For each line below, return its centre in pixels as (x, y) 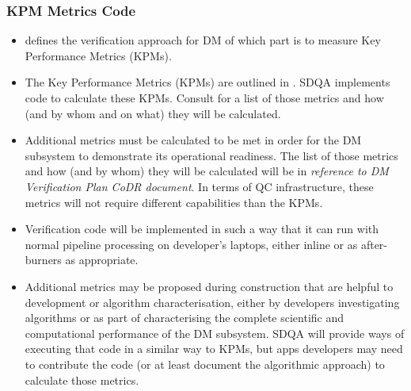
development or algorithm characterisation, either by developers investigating (212, 302)
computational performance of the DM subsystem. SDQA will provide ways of (215, 333)
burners (43, 260)
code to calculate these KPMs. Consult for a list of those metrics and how (204, 98)
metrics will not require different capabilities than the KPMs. (174, 202)
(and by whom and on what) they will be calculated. (153, 113)
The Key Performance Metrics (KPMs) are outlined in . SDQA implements (207, 82)
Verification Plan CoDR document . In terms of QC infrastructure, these (199, 186)
